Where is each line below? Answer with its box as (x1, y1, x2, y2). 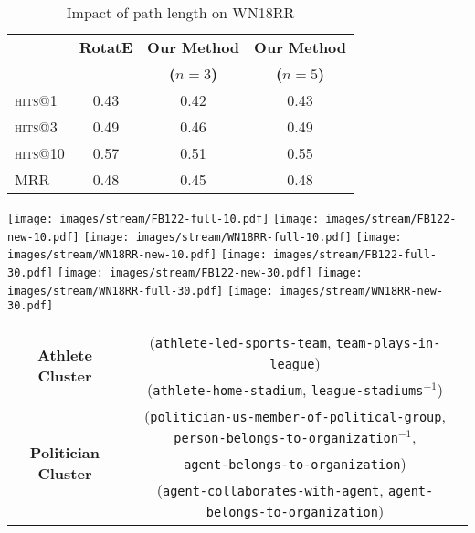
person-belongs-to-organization (174, 430, 398, 445)
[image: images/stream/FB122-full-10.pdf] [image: (7, 213, 320, 225)
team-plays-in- (335, 335, 441, 350)
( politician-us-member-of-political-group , (144, 404, 446, 426)
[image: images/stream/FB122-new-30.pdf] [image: (57, 266, 363, 279)
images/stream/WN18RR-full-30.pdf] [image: (7, 284, 274, 298)
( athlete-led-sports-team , (149, 330, 332, 352)
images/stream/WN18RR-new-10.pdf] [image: (7, 248, 267, 262)
